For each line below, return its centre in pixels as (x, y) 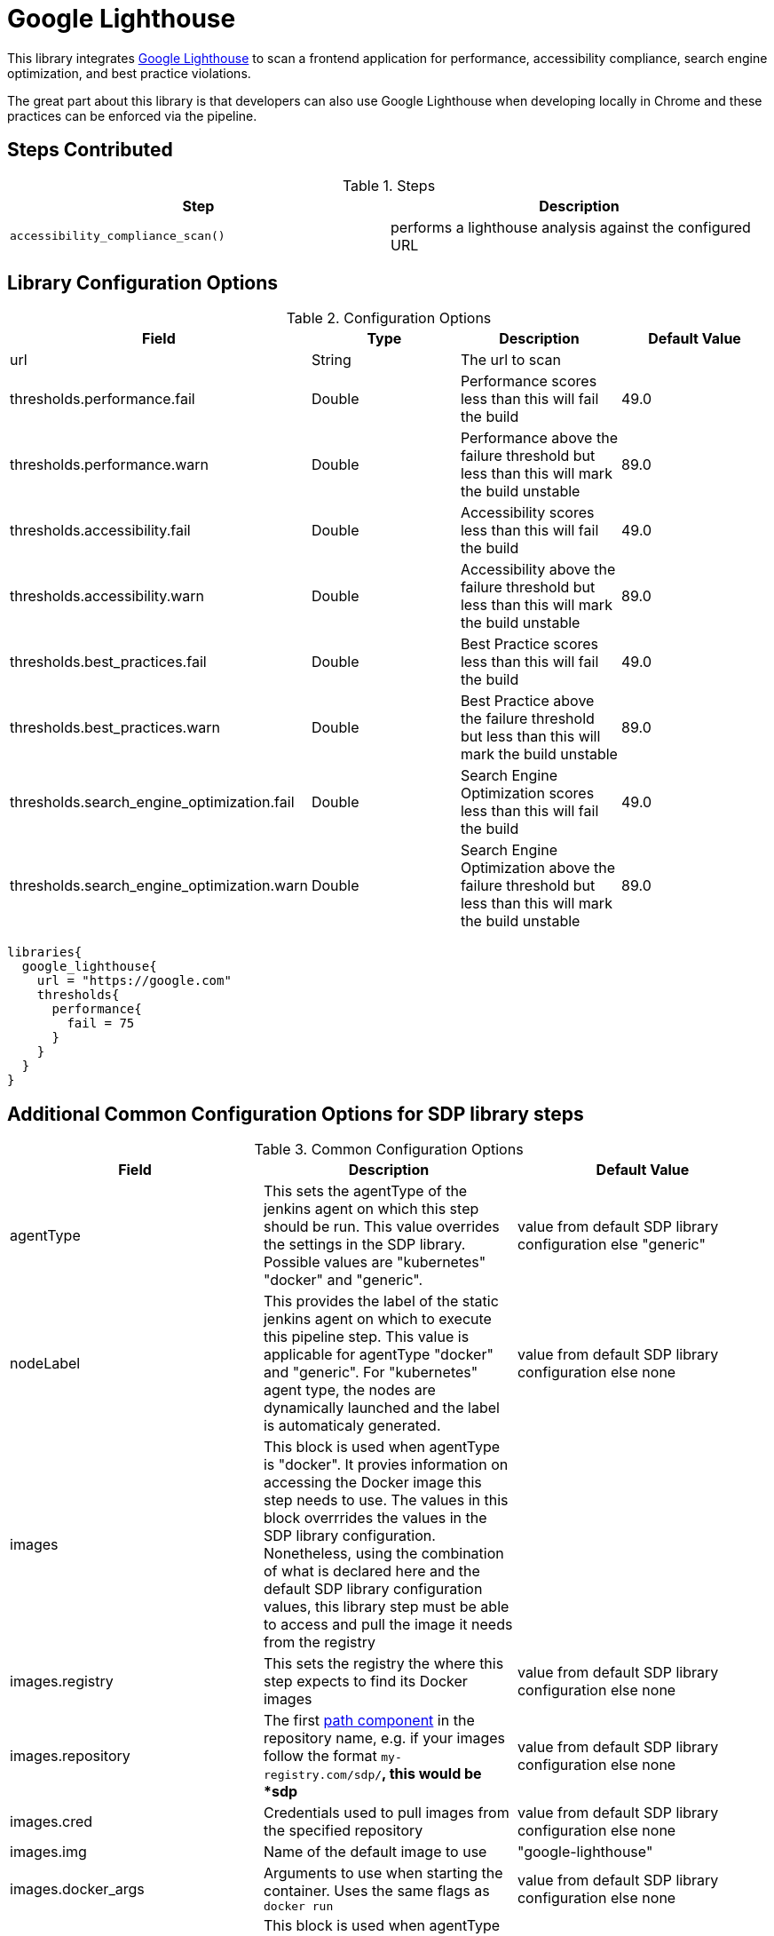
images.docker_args (77, 1888)
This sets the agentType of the (365, 1191)
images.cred (51, 1822)
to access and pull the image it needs (388, 1625)
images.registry (62, 1682)
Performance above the (539, 438)
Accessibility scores (527, 513)
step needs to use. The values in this (386, 1500)
